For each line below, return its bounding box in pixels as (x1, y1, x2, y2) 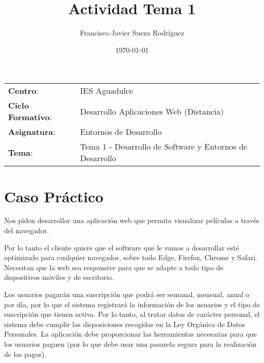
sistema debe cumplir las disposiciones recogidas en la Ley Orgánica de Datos (4, 318, 245, 329)
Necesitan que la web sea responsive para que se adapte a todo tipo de (4, 262, 223, 272)
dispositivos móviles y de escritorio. (4, 272, 114, 282)
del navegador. (4, 225, 49, 236)
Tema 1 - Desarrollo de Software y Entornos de (80, 140, 247, 153)
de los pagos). (4, 348, 47, 359)
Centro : (8, 85, 39, 97)
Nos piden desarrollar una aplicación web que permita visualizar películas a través (4, 215, 259, 226)
